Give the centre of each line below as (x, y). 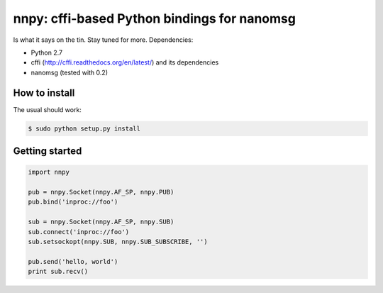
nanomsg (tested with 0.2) (69, 72)
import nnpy (49, 172)
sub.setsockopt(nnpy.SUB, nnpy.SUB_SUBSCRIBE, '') (118, 242)
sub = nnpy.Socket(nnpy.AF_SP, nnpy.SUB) (101, 222)
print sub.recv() (58, 272)
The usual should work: (47, 109)
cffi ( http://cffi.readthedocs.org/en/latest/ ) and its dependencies (125, 62)
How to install (44, 93)
